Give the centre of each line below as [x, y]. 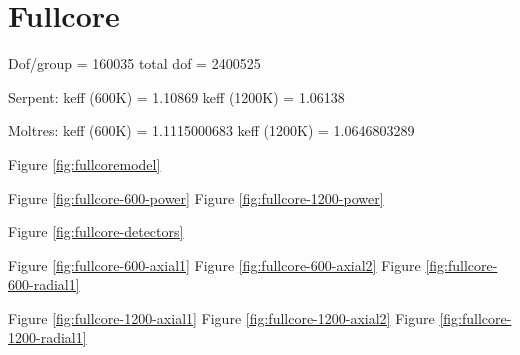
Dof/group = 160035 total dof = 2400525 [134, 63]
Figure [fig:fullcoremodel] [84, 163]
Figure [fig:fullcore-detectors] [96, 231]
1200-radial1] [47, 337]
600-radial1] [44, 284]
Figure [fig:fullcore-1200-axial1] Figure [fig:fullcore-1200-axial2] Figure [221, 317]
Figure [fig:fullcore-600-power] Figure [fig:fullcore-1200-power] [196, 197]
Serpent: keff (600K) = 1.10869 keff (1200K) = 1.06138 [176, 96]
